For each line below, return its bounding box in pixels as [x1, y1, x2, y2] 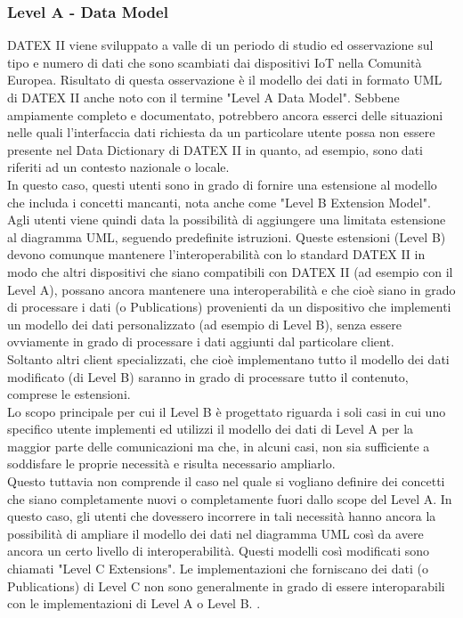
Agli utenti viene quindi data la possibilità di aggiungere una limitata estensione [7, 210, 446, 229]
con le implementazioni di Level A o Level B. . [7, 594, 261, 613]
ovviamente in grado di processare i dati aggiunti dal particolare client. [7, 332, 394, 351]
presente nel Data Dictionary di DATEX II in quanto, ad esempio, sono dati [7, 140, 423, 159]
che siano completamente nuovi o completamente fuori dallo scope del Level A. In [7, 489, 452, 508]
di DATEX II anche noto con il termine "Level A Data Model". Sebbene [7, 88, 400, 106]
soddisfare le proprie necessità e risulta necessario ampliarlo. [7, 454, 336, 473]
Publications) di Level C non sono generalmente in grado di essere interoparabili [7, 576, 445, 595]
